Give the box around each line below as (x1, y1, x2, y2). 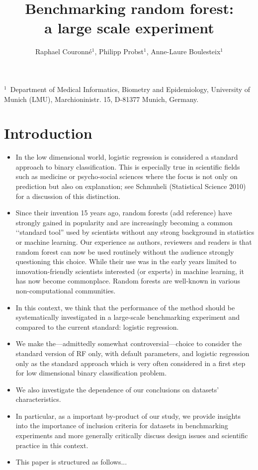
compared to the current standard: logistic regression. (15, 321, 179, 332)
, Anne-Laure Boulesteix (146, 46, 221, 57)
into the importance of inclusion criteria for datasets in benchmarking (15, 420, 228, 431)
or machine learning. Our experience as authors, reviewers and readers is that (15, 236, 252, 247)
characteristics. (15, 394, 61, 404)
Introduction (4, 123, 92, 143)
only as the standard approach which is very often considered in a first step (15, 358, 246, 368)
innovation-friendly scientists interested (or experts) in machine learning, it (15, 266, 244, 276)
